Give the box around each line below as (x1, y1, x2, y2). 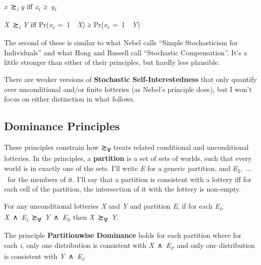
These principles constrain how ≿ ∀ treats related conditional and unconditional (4, 142, 249, 153)
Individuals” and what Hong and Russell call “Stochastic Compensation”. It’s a (4, 47, 247, 57)
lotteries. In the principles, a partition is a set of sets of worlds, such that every (4, 153, 252, 163)
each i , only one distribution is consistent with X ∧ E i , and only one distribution (4, 239, 255, 251)
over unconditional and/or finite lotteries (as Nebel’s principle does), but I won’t (4, 83, 252, 94)
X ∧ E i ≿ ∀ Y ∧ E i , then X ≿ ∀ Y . (4, 212, 119, 223)
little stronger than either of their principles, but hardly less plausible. (4, 57, 220, 67)
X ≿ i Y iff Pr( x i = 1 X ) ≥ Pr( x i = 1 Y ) (4, 19, 140, 31)
